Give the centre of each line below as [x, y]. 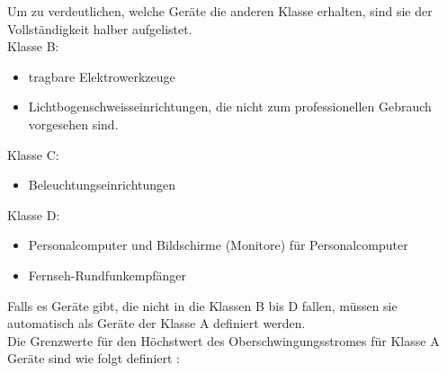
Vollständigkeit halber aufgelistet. [100, 28]
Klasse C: [33, 154]
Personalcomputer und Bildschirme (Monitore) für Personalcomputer [218, 245]
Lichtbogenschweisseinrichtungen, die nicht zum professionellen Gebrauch [230, 107]
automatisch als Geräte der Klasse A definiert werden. [156, 323]
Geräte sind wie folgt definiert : [94, 358]
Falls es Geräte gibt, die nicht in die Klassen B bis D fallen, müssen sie [202, 305]
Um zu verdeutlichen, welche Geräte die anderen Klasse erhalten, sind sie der [220, 11]
